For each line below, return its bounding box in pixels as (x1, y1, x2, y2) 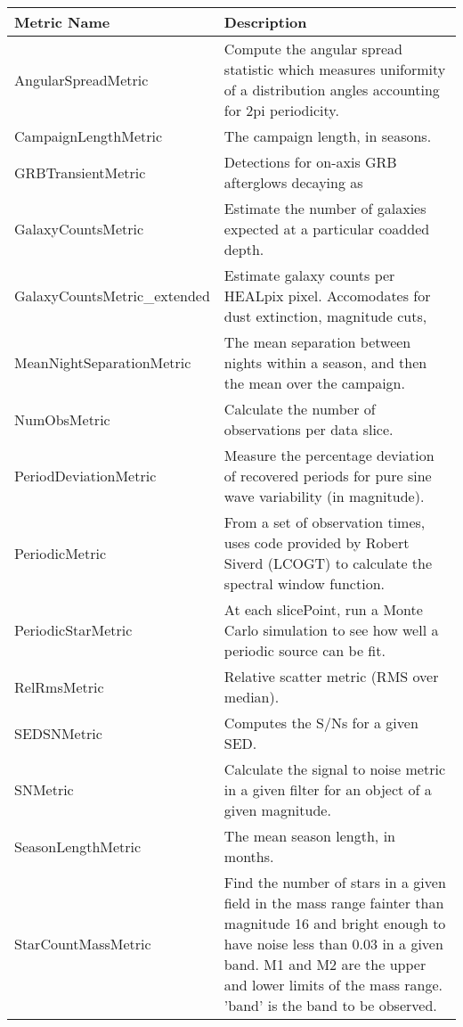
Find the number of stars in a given (223, 872, 446, 892)
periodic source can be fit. (223, 640, 386, 661)
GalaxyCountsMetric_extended (14, 285, 210, 306)
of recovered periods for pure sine (223, 465, 432, 486)
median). (223, 686, 280, 707)
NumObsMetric (14, 408, 110, 430)
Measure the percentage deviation (223, 445, 435, 465)
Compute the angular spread (223, 38, 403, 59)
